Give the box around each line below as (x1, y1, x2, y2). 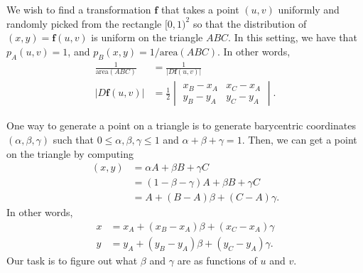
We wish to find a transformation (6, 2, 151, 16)
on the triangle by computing (6, 146, 134, 161)
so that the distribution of (193, 16, 307, 31)
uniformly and (278, 2, 340, 16)
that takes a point (161, 2, 239, 16)
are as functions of (177, 253, 257, 267)
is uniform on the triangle (91, 30, 203, 45)
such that (53, 132, 94, 147)
